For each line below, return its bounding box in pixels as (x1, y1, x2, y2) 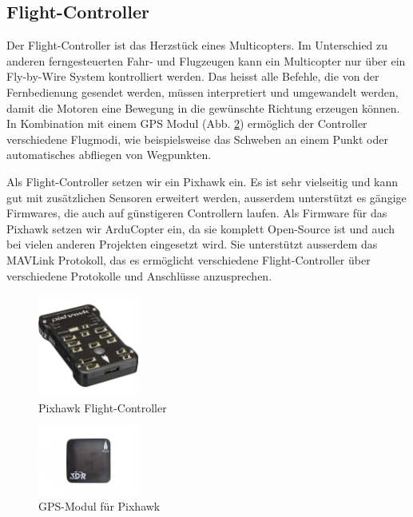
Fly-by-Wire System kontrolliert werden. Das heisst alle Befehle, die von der (6, 68, 379, 85)
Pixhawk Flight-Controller (38, 399, 167, 416)
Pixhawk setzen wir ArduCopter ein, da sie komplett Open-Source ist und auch (6, 220, 395, 237)
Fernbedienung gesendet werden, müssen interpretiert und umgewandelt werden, (6, 83, 399, 100)
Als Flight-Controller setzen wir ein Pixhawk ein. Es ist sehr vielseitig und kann (6, 173, 399, 189)
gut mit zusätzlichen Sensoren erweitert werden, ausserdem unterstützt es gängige (6, 189, 407, 205)
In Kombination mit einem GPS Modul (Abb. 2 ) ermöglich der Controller (6, 115, 367, 132)
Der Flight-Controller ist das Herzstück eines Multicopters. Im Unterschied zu (6, 37, 388, 54)
